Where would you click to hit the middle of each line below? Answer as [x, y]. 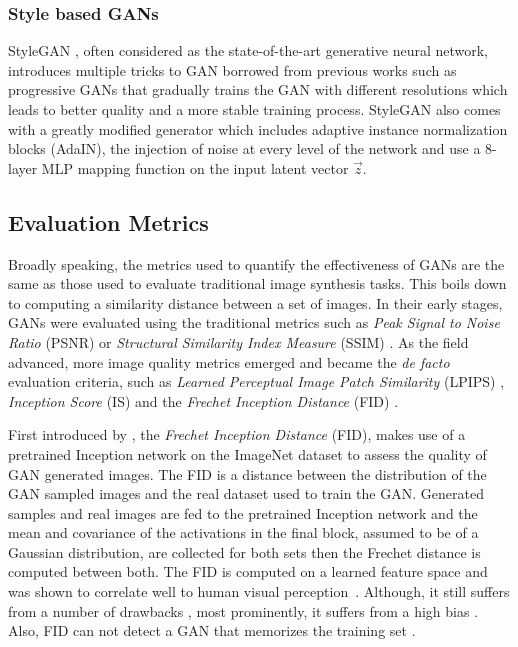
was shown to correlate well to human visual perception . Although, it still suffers [259, 591]
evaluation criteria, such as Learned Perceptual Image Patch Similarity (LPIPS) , [256, 381]
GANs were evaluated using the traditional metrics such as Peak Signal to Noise [254, 322]
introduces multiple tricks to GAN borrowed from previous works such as [232, 69]
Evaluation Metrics [108, 221]
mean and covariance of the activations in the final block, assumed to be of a [243, 532]
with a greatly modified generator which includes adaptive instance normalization [258, 128]
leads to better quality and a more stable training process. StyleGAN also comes [254, 109]
